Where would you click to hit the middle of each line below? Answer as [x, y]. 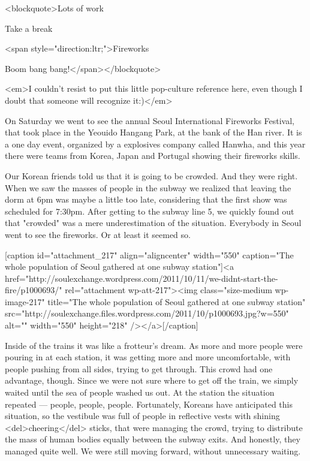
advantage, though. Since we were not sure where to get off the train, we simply [152, 380]
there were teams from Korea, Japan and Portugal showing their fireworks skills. [153, 156]
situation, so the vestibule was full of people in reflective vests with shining [142, 416]
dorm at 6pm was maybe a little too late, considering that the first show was [146, 199]
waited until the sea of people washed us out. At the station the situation [140, 392]
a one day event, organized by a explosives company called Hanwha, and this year [155, 144]
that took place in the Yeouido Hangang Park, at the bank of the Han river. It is [154, 132]
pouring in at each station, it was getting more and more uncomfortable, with [148, 357]
